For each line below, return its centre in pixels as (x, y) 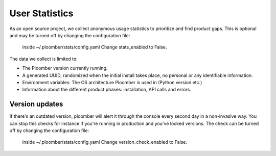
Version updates (36, 104)
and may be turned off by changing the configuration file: (70, 35)
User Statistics (41, 13)
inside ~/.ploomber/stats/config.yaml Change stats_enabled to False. (95, 47)
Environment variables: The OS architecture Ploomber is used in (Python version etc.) (112, 82)
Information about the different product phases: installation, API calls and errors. (107, 90)
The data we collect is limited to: (43, 59)
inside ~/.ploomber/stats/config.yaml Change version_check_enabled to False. (105, 142)
